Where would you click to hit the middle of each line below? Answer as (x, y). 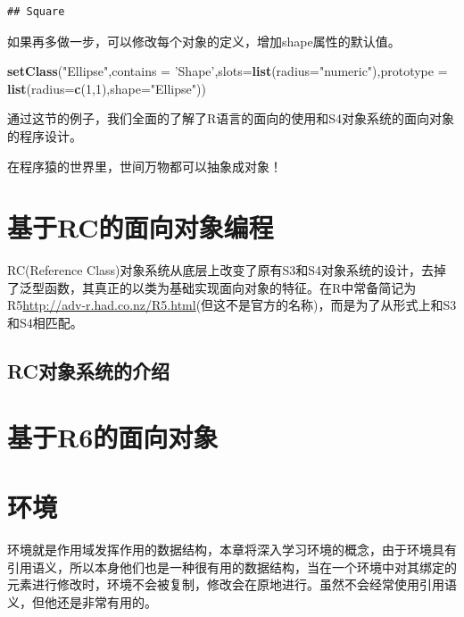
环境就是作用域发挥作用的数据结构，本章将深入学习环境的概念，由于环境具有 (232, 549)
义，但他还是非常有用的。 (82, 601)
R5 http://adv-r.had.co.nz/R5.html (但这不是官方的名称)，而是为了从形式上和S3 (232, 305)
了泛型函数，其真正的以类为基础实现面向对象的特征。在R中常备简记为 (212, 287)
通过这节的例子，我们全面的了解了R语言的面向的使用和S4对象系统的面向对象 (231, 118)
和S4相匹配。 (45, 323)
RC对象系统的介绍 (88, 371)
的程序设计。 (45, 135)
